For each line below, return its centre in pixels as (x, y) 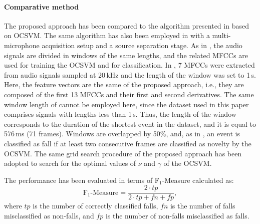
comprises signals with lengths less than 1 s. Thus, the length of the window (120, 114)
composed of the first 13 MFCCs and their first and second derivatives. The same (129, 94)
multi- (221, 35)
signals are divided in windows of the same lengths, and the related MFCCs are (126, 55)
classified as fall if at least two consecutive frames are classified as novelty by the (128, 143)
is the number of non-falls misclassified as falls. (177, 215)
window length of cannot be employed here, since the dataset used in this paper (126, 104)
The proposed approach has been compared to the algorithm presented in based (126, 25)
